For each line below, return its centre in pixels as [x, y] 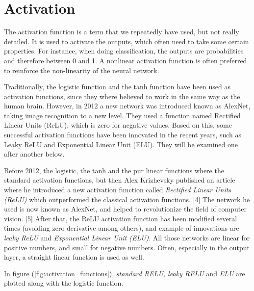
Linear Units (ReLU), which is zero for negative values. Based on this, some [118, 125]
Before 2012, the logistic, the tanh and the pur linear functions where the [114, 170]
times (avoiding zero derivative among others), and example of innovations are [122, 228]
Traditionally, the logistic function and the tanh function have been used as [117, 87]
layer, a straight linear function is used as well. [74, 257]
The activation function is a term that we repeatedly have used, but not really [122, 32]
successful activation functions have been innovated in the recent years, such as [123, 135]
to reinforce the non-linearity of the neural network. [82, 70]
